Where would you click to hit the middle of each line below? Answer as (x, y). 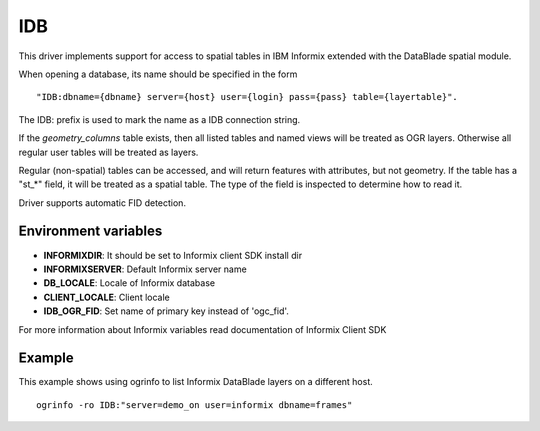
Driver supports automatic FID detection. (102, 202)
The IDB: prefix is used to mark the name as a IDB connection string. (159, 119)
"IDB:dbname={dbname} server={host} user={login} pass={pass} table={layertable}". (247, 97)
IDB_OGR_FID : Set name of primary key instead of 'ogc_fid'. (166, 311)
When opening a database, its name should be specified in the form (158, 74)
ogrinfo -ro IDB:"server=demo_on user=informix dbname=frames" (194, 404)
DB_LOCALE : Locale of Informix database (129, 283)
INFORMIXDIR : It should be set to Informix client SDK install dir (173, 255)
